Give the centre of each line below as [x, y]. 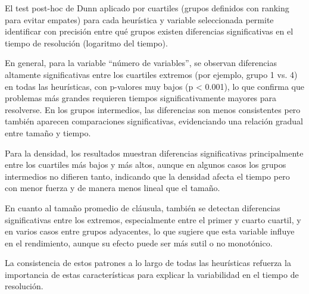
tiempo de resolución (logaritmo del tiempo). [86, 43]
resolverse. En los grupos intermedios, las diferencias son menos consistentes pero [153, 109]
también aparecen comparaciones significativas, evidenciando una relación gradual [154, 121]
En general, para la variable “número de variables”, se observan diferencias [141, 63]
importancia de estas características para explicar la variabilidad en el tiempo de [152, 274]
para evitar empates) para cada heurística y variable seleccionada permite [139, 19]
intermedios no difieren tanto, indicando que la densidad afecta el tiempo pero [147, 176]
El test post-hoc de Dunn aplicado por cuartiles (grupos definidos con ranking [147, 8]
